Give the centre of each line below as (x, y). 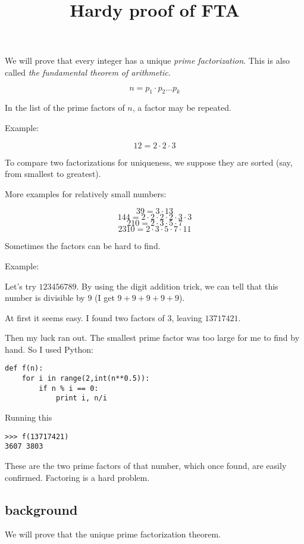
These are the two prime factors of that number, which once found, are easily (146, 466)
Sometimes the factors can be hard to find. (83, 246)
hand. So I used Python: (49, 349)
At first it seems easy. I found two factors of (85, 317)
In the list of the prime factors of (65, 108)
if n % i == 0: (69, 388)
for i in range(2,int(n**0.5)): (86, 379)
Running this (29, 417)
